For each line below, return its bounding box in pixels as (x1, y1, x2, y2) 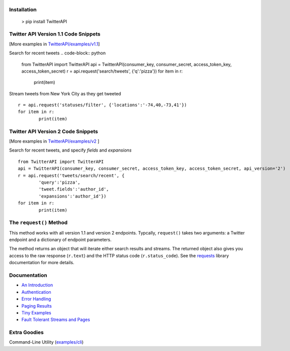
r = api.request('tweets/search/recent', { (18, 173, 125, 178)
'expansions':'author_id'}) (38, 193, 107, 199)
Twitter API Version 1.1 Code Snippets (9, 31, 101, 38)
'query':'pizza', (38, 179, 81, 185)
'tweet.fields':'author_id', (38, 187, 109, 192)
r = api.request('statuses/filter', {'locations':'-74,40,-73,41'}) (18, 102, 187, 108)
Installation (9, 6, 37, 13)
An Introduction (21, 282, 53, 288)
